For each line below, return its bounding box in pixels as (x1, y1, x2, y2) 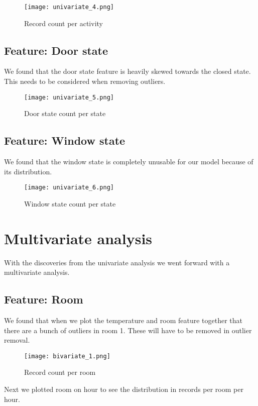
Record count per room (24, 367, 96, 377)
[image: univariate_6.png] (24, 184, 114, 191)
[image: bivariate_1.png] (24, 352, 110, 360)
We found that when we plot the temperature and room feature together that (4, 315, 243, 326)
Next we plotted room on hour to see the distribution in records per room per (4, 384, 243, 394)
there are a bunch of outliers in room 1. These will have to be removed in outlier (4, 325, 252, 335)
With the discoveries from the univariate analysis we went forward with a (4, 257, 230, 267)
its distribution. (4, 166, 52, 176)
